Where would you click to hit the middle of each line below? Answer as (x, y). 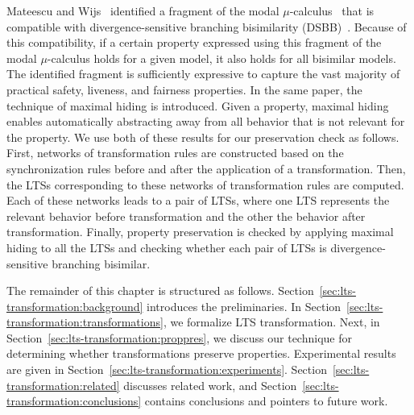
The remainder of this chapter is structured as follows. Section (160, 290)
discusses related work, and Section (210, 385)
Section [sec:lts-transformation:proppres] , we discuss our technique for (179, 337)
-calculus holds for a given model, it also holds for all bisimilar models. (221, 58)
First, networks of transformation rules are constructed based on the (175, 153)
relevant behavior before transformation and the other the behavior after (186, 216)
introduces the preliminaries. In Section (244, 306)
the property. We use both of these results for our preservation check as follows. (203, 137)
